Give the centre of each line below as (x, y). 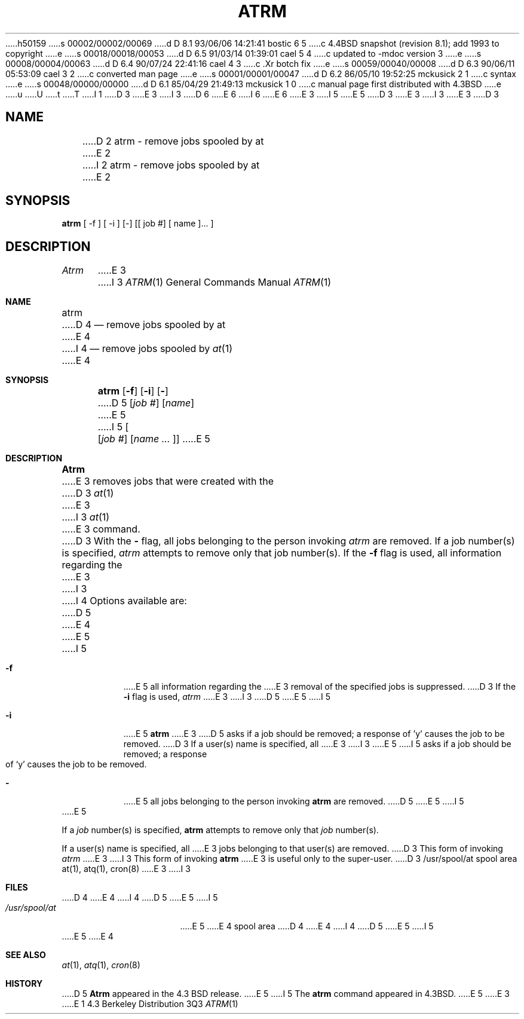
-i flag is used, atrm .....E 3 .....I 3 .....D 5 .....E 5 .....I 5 (227, 697)
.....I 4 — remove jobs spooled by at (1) (147, 349)
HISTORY (24, 984)
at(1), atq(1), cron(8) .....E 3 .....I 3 (126, 869)
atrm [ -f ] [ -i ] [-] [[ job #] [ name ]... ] (138, 224)
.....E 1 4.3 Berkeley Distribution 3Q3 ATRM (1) (150, 1004)
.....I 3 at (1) (86, 517)
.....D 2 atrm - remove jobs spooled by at (173, 141)
